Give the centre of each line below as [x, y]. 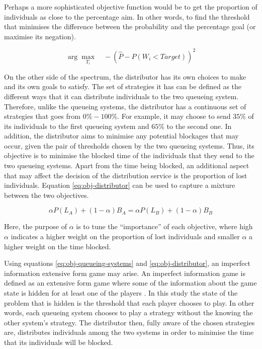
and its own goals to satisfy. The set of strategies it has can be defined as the [123, 86]
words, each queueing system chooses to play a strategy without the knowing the [128, 312]
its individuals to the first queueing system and [77, 126]
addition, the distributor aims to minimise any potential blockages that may [121, 136]
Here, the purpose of [35, 226]
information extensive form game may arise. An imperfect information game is [125, 273]
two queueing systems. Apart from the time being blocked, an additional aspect [127, 165]
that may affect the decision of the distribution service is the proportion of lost [126, 175]
